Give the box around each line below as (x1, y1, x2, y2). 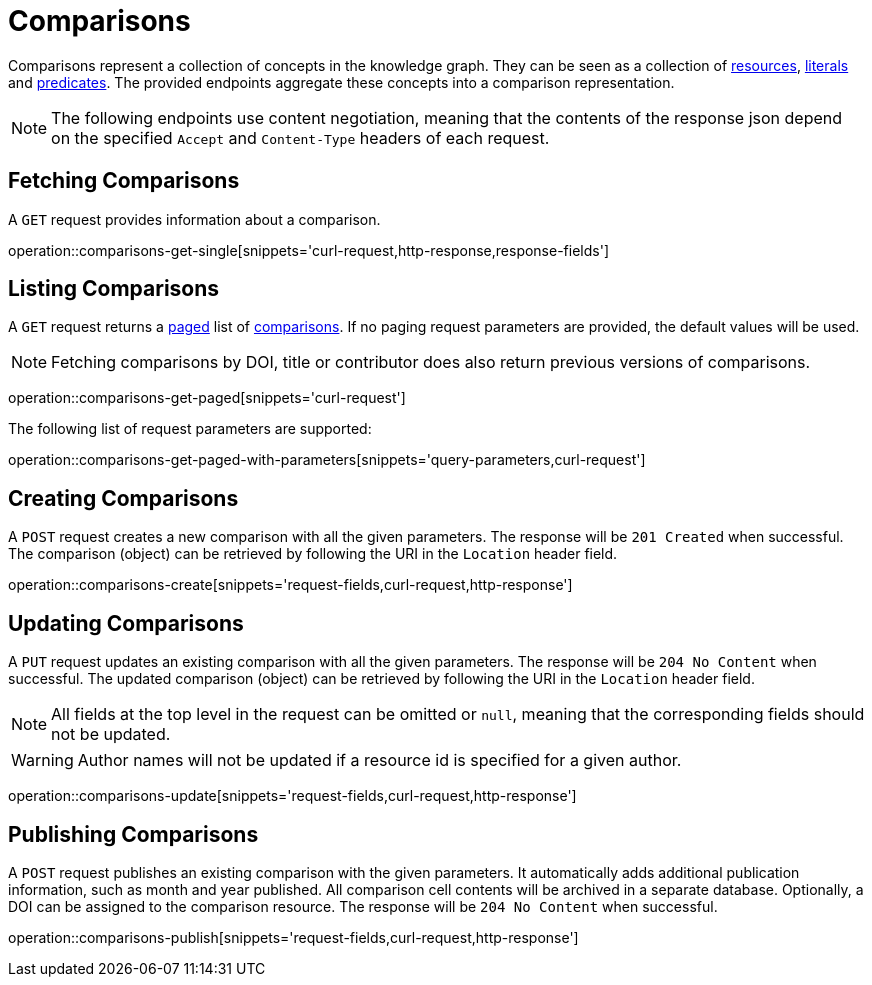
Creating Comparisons (8, 485, 239, 511)
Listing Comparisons (8, 276, 220, 302)
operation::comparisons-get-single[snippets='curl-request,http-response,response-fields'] (8, 241, 609, 259)
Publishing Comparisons (8, 821, 259, 847)
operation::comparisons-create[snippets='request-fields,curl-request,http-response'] (8, 576, 573, 594)
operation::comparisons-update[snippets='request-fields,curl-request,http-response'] (8, 787, 577, 805)
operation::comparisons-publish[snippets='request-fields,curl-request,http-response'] (8, 928, 579, 946)
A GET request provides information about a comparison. (8, 210, 381, 228)
